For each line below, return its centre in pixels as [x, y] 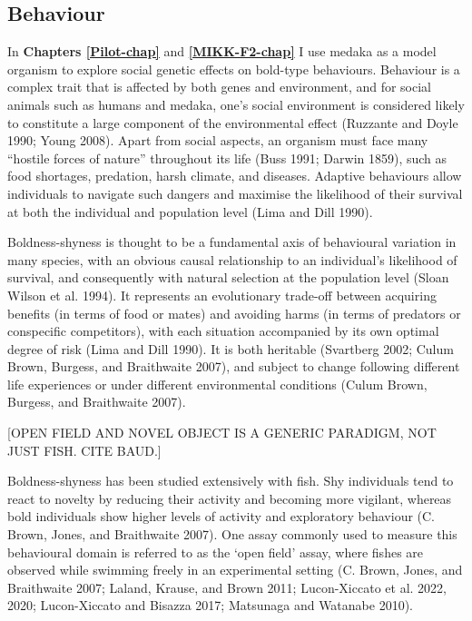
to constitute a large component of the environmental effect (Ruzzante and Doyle [233, 122]
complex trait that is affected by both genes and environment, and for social [220, 87]
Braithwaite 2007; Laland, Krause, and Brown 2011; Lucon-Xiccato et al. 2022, [227, 587]
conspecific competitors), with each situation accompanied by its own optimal [223, 331]
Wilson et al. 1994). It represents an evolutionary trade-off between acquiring [222, 295]
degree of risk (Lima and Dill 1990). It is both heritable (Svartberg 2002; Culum [231, 348]
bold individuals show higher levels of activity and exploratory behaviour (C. [221, 516]
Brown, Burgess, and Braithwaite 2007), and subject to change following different [234, 366]
